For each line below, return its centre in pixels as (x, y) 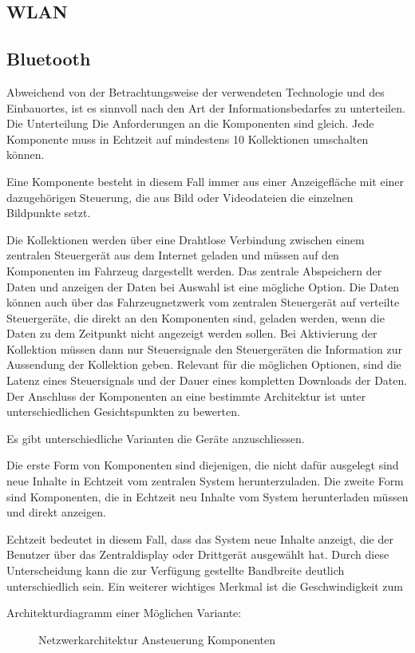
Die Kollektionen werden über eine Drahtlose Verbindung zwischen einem (186, 239)
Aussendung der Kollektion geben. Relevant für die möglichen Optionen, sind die (204, 364)
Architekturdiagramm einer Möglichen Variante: (124, 613)
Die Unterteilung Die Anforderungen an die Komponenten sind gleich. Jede (190, 123)
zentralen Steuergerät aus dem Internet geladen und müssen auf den (173, 255)
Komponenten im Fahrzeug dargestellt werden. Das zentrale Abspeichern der (194, 270)
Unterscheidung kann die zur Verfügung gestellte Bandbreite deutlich (176, 570)
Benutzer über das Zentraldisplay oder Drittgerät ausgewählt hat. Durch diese (198, 554)
